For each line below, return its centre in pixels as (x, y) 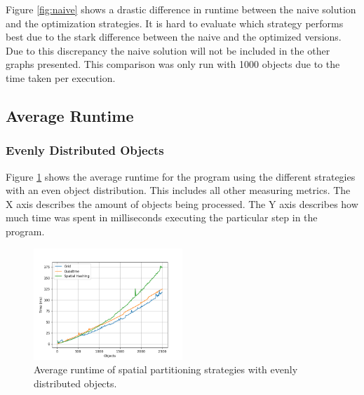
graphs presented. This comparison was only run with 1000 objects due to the (173, 64)
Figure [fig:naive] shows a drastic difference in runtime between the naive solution (181, 9)
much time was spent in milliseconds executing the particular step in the (162, 217)
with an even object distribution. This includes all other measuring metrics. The (178, 190)
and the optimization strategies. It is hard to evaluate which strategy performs (175, 23)
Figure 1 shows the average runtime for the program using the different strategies (181, 176)
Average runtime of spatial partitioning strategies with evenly (166, 369)
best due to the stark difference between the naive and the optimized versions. (174, 37)
